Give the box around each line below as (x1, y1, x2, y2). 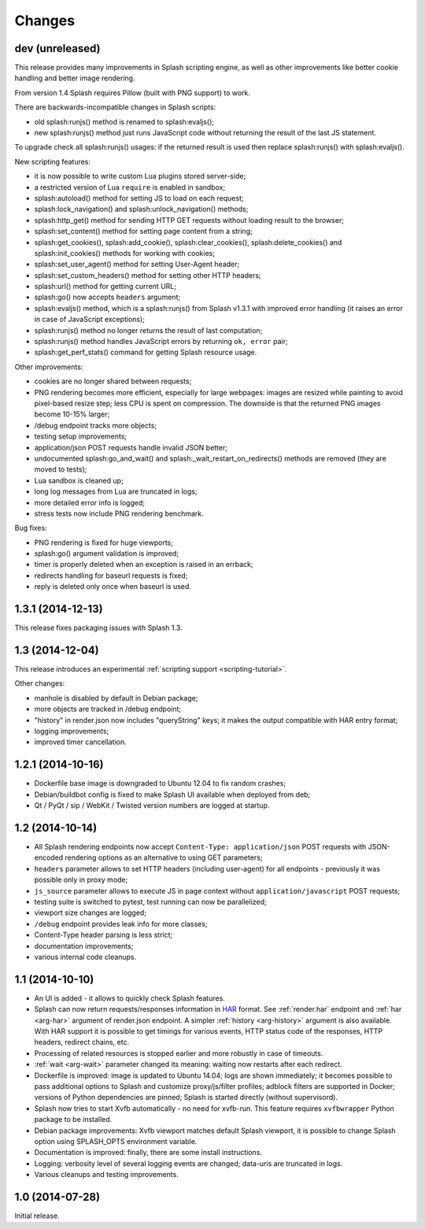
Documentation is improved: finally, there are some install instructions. (34, 1148, 263, 1157)
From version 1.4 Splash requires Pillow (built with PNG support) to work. (14, 87, 251, 98)
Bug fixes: (14, 524, 47, 533)
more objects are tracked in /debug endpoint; (34, 705, 182, 714)
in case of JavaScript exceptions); (34, 315, 146, 324)
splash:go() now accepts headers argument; (34, 292, 181, 302)
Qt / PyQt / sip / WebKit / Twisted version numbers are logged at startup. (34, 801, 270, 810)
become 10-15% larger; (34, 409, 110, 419)
